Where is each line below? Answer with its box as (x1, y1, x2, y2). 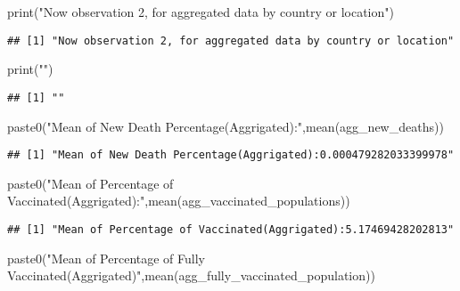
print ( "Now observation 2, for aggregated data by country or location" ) (7, 3, 394, 20)
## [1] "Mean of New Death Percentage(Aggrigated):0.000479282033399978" (7, 149, 455, 162)
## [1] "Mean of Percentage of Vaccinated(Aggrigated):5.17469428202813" (7, 222, 455, 236)
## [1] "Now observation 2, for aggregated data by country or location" (7, 34, 455, 47)
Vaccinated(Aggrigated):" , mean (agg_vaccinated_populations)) (7, 191, 350, 210)
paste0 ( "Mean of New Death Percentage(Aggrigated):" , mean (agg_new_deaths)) (7, 117, 444, 135)
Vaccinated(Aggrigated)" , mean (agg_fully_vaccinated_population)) (7, 266, 375, 285)
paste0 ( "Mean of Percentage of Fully (7, 248, 205, 267)
